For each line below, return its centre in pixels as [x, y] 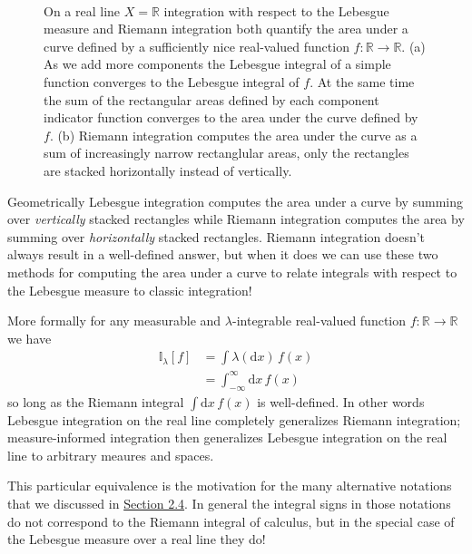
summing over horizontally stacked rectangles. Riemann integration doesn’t [216, 236]
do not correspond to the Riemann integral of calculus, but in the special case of [231, 521]
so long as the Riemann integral [96, 401]
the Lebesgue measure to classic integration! [130, 290]
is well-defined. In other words [341, 401]
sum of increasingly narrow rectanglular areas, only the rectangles [226, 153]
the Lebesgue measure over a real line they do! [137, 539]
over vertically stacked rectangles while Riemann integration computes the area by [236, 219]
